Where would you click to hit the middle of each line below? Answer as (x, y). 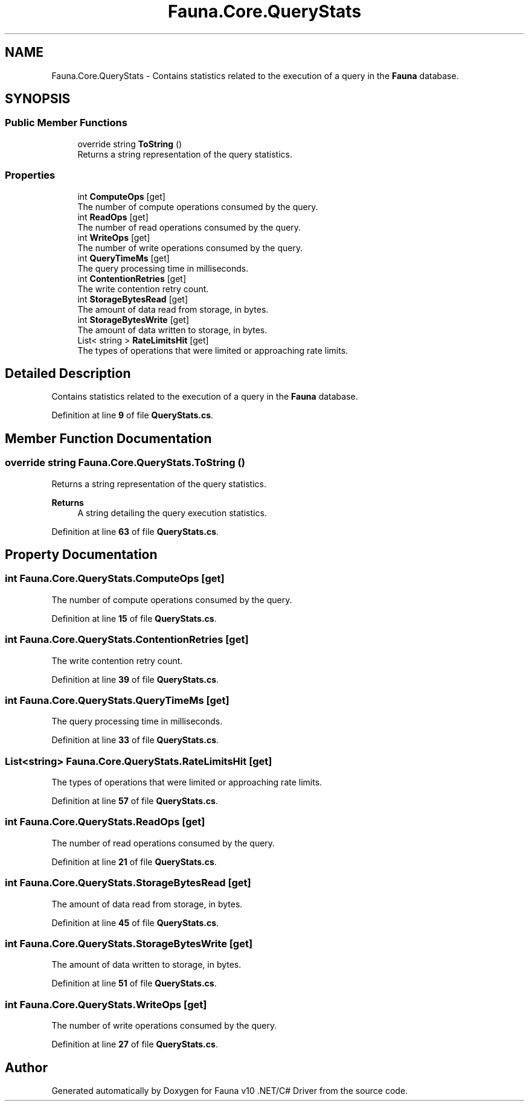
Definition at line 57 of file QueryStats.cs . (135, 801)
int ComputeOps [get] (121, 196)
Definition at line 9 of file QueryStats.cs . (133, 415)
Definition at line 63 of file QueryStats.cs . (135, 531)
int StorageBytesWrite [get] (133, 319)
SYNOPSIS (38, 99)
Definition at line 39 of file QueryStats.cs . (135, 679)
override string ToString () (130, 144)
